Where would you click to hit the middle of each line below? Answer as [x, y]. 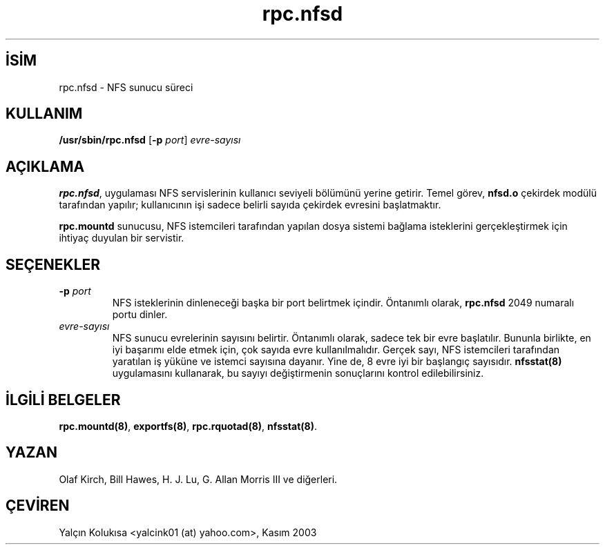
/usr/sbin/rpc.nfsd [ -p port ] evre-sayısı [150, 140]
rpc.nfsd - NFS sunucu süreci [126, 87]
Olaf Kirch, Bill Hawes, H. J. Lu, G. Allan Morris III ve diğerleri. [198, 479]
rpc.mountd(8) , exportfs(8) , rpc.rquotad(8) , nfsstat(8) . [188, 426]
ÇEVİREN [38, 506]
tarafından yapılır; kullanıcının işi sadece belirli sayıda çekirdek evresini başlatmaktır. [250, 205]
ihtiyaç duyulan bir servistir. [122, 238]
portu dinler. [140, 315]
